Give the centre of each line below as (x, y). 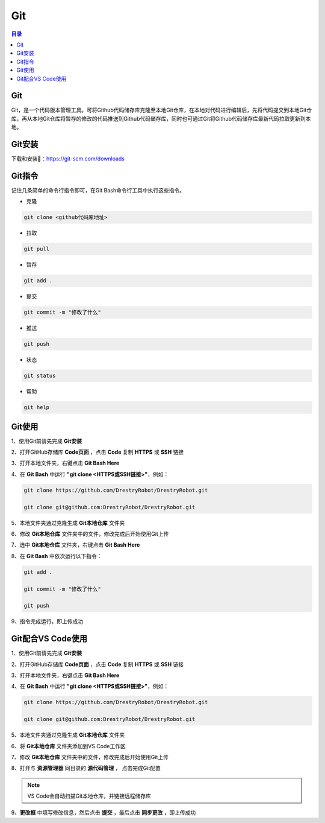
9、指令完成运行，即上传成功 (47, 621)
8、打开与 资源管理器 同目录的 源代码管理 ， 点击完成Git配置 (86, 768)
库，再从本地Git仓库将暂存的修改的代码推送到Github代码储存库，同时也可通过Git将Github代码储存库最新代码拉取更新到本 (161, 118)
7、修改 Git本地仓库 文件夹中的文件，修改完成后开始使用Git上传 (90, 757)
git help (37, 408)
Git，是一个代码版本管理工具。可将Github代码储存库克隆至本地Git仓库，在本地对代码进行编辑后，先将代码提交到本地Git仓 (162, 110)
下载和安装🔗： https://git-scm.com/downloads (68, 159)
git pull (37, 249)
